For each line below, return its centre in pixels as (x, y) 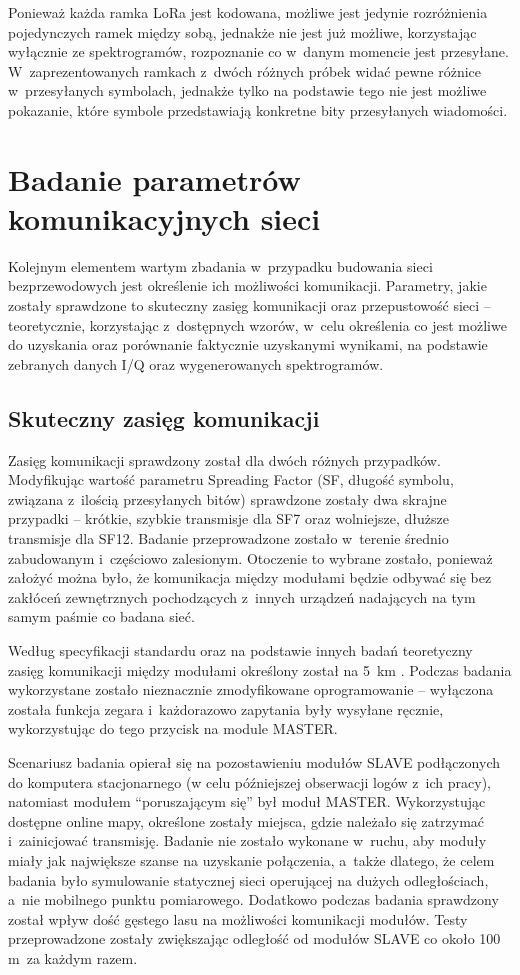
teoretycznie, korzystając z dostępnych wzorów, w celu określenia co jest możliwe (257, 324)
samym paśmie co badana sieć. (101, 616)
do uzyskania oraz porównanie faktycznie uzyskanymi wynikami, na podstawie (248, 344)
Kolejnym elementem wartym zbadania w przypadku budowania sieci (220, 265)
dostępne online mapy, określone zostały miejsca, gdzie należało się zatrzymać (246, 820)
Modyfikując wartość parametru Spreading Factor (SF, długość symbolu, (231, 479)
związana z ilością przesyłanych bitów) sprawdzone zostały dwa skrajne (227, 498)
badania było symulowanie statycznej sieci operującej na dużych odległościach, (248, 879)
